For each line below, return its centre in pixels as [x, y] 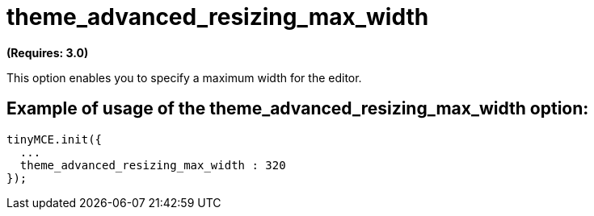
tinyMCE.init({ [55, 139]
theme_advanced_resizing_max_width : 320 [153, 165]
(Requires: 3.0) [48, 52]
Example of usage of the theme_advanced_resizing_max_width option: [298, 109]
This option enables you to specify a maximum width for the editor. [184, 77]
